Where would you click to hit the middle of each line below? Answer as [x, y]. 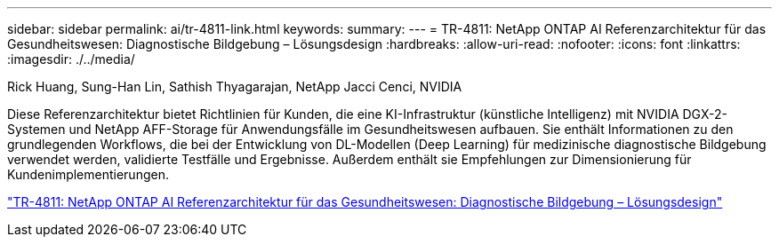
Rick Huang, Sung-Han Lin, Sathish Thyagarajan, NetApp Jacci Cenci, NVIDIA [235, 87]
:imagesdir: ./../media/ [71, 59]
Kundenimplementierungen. [88, 174]
